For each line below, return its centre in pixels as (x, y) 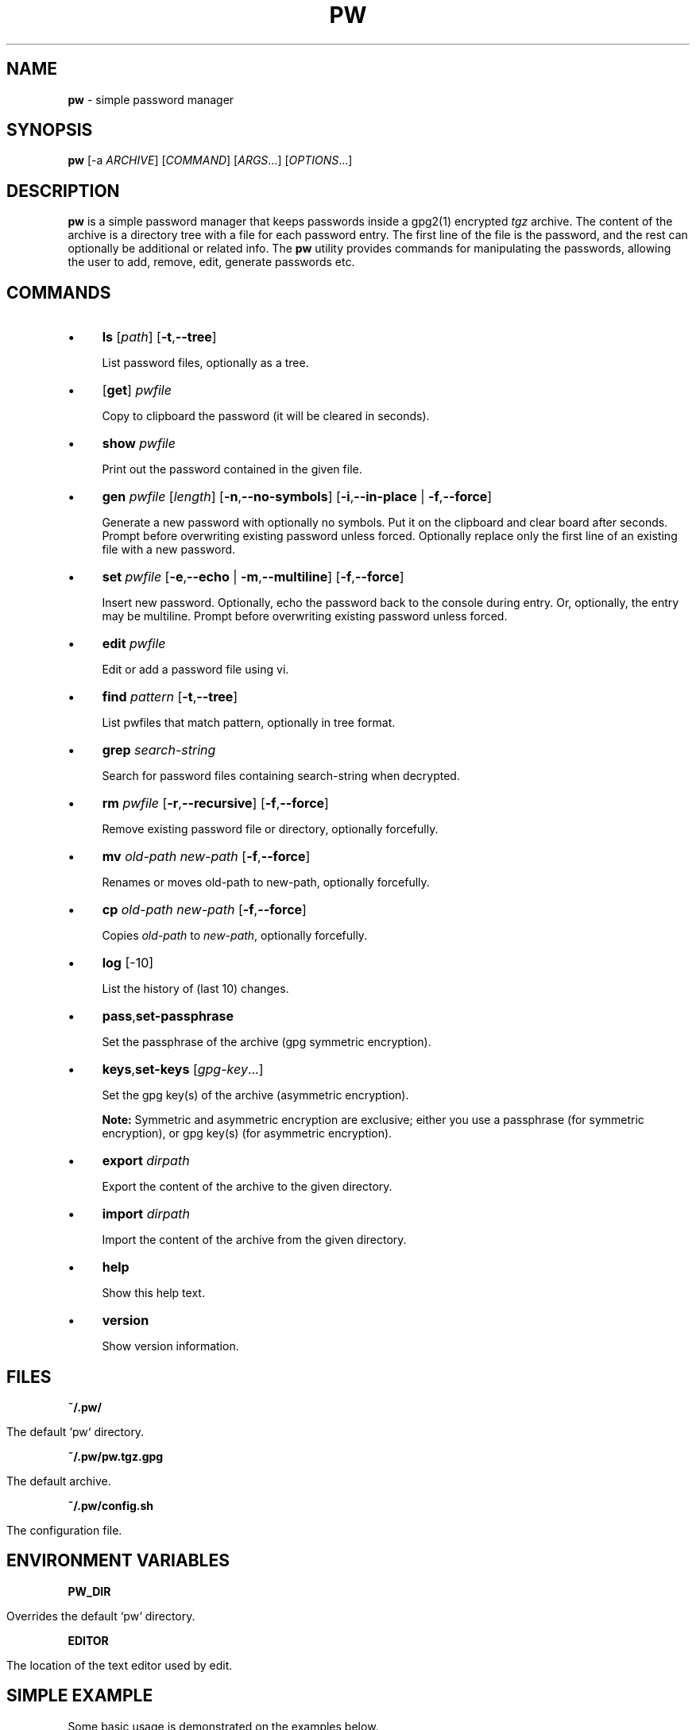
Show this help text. (153, 1293)
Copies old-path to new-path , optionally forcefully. (235, 936)
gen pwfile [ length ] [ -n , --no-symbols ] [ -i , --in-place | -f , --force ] (297, 497)
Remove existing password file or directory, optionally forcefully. (270, 829)
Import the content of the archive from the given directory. (254, 1240)
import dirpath (146, 1214)
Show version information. (170, 1346)
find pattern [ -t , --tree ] (170, 697)
